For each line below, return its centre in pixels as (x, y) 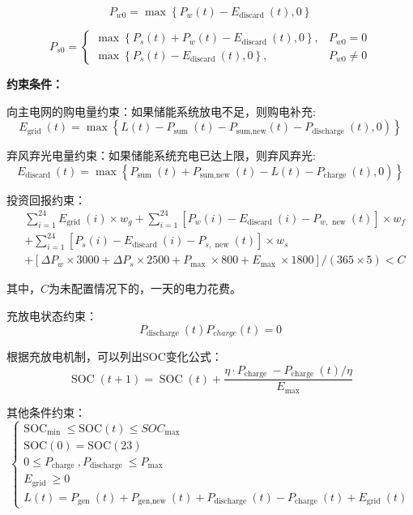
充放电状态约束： (52, 316)
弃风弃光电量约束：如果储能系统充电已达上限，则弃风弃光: (161, 155)
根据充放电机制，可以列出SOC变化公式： (115, 356)
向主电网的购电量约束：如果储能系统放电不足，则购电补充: (161, 111)
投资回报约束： (46, 199)
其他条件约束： (46, 412)
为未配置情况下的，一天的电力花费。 (145, 288)
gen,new (152, 501)
